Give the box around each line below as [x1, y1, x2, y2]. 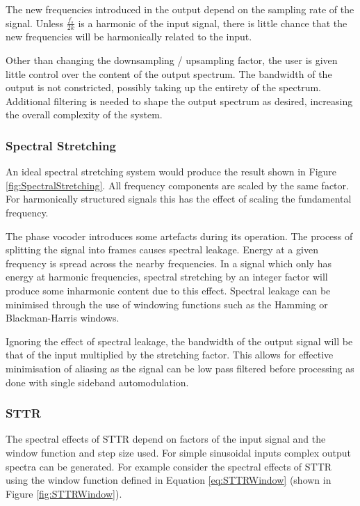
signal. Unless [6, 15, 64, 30]
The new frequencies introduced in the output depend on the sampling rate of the [6, 2, 354, 16]
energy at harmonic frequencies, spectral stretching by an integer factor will [6, 269, 328, 284]
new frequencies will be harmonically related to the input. [6, 29, 252, 44]
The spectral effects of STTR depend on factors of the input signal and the [6, 432, 326, 446]
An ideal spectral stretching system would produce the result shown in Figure [6, 164, 337, 179]
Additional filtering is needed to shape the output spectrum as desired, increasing [6, 93, 353, 108]
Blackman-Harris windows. [6, 310, 120, 325]
